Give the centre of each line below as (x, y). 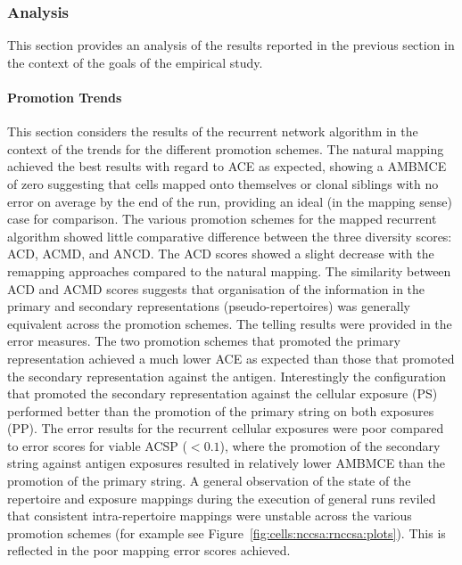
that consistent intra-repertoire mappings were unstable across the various (210, 516)
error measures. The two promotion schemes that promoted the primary (204, 341)
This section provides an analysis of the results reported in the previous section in (231, 45)
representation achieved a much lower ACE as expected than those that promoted (231, 358)
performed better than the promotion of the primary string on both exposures (221, 410)
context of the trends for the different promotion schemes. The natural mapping (226, 148)
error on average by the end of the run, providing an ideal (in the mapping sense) (230, 201)
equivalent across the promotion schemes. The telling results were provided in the (230, 323)
